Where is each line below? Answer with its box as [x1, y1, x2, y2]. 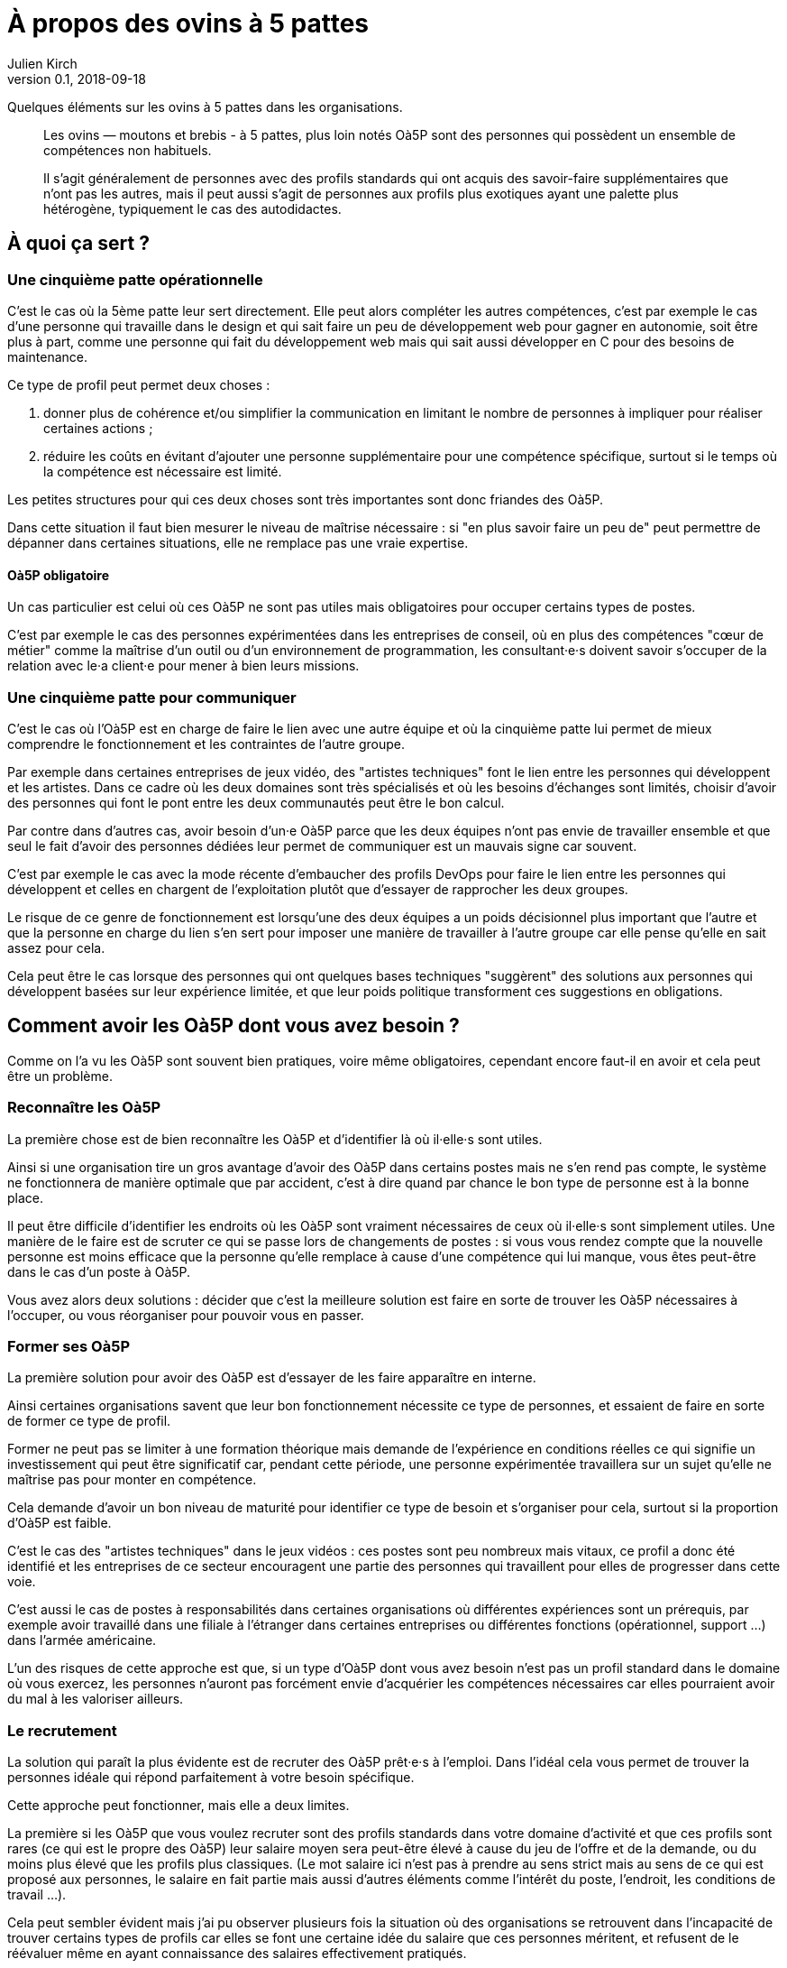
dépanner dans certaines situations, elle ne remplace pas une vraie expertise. [7, 534, 469, 550]
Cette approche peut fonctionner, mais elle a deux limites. [7, 1797, 350, 1814]
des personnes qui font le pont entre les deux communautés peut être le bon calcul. [7, 794, 505, 810]
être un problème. [7, 1067, 113, 1084]
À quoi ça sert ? [7, 232, 150, 255]
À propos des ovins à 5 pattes [7, 8, 370, 39]
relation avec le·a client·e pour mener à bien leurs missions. [7, 658, 360, 674]
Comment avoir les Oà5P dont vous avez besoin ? [7, 1014, 460, 1038]
